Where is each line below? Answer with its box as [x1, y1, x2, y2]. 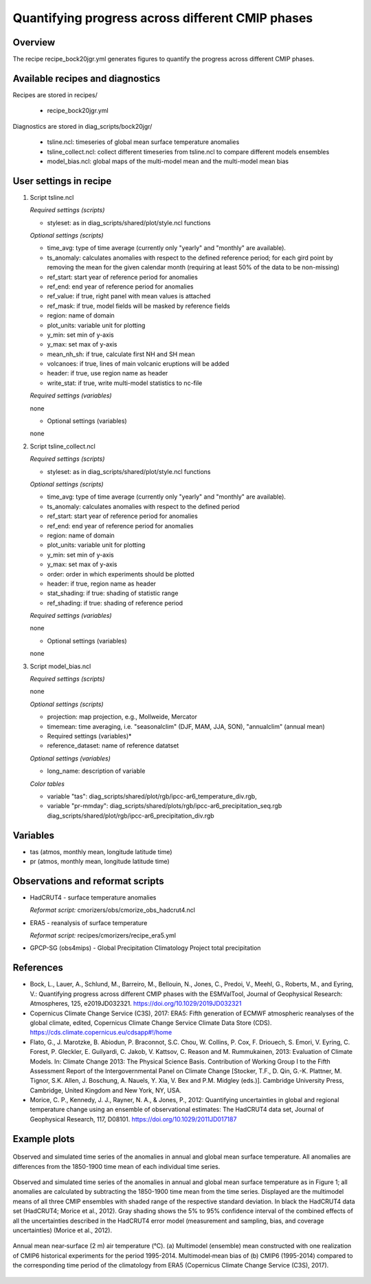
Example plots [12, 1133, 75, 1145]
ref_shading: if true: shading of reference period [47, 599, 183, 607]
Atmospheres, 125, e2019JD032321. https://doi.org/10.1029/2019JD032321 [30, 1000, 242, 1008]
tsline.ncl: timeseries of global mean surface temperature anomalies [47, 138, 240, 146]
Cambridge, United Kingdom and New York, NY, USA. [30, 1086, 182, 1095]
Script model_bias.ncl [30, 662, 91, 670]
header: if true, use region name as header [47, 369, 168, 377]
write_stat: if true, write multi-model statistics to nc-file [47, 379, 203, 387]
